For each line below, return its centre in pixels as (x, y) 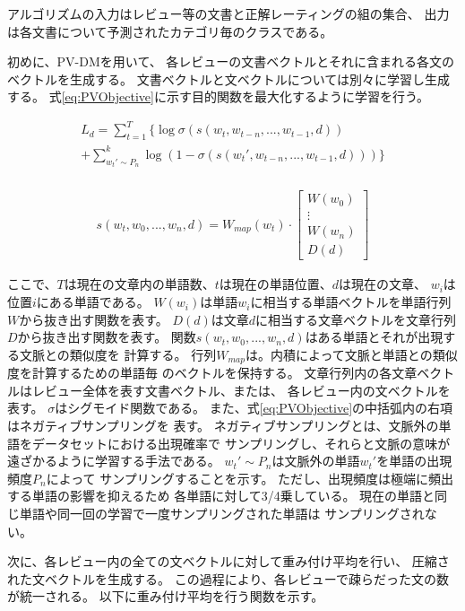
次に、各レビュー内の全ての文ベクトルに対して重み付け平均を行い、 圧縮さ (228, 561)
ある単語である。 (99, 302)
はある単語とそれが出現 (374, 337)
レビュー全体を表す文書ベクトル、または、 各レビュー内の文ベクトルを (241, 390)
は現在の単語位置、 (276, 284)
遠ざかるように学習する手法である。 (114, 461)
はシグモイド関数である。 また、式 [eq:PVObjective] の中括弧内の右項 (254, 408)
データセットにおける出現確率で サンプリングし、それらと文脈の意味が (241, 443)
